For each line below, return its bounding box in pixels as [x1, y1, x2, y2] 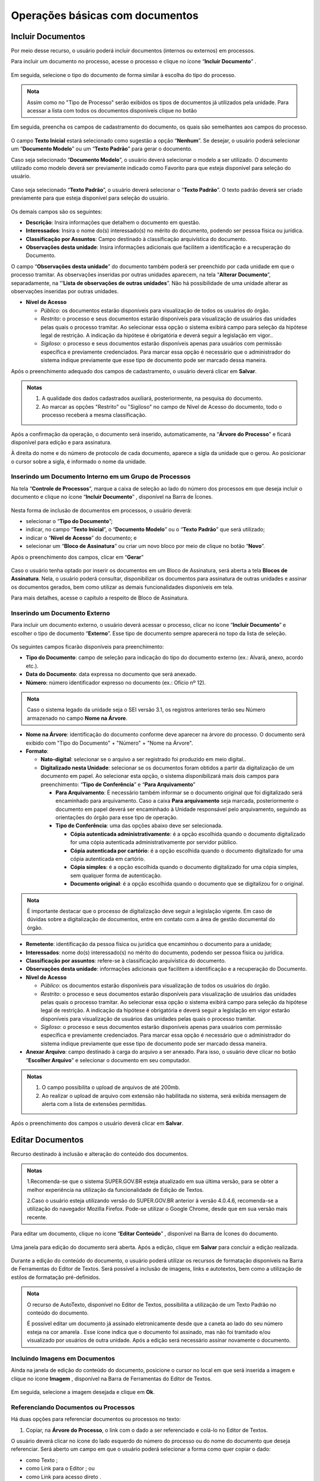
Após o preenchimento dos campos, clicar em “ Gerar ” [11, 553, 144, 560]
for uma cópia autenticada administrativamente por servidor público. [70, 839, 238, 846]
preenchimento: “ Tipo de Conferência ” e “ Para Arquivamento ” [40, 781, 196, 788]
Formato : [25, 747, 49, 755]
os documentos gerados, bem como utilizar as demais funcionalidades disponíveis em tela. [11, 584, 234, 591]
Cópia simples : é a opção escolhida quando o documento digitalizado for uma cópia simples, [70, 864, 299, 871]
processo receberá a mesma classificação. [41, 412, 147, 419]
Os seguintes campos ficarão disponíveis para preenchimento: [11, 643, 164, 650]
